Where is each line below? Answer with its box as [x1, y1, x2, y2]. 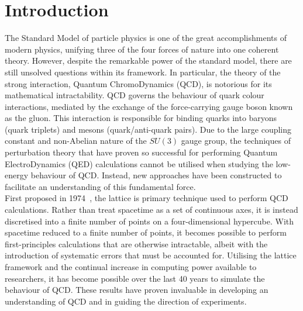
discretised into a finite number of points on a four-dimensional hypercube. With [5, 215, 294, 227]
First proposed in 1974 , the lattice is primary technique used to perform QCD [5, 192, 288, 204]
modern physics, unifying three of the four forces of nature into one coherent [5, 43, 279, 55]
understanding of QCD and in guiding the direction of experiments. [5, 295, 247, 307]
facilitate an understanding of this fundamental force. [5, 180, 196, 192]
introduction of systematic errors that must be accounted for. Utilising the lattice [5, 249, 297, 261]
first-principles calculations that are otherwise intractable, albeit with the [5, 237, 268, 250]
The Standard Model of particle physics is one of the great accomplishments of [5, 32, 287, 44]
